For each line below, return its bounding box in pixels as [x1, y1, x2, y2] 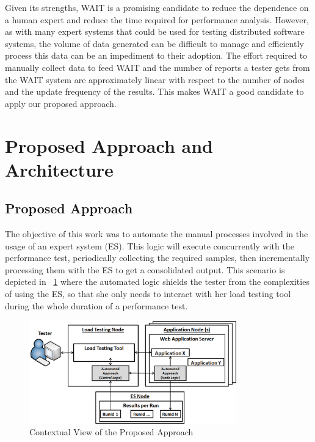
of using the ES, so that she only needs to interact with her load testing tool [5, 287, 291, 300]
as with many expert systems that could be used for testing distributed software [5, 25, 305, 38]
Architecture [5, 157, 114, 182]
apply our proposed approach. [5, 97, 117, 109]
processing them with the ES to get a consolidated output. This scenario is [5, 263, 285, 276]
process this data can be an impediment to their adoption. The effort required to [5, 49, 308, 62]
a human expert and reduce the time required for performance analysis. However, [5, 13, 309, 26]
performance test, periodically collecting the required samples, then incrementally [5, 251, 310, 264]
